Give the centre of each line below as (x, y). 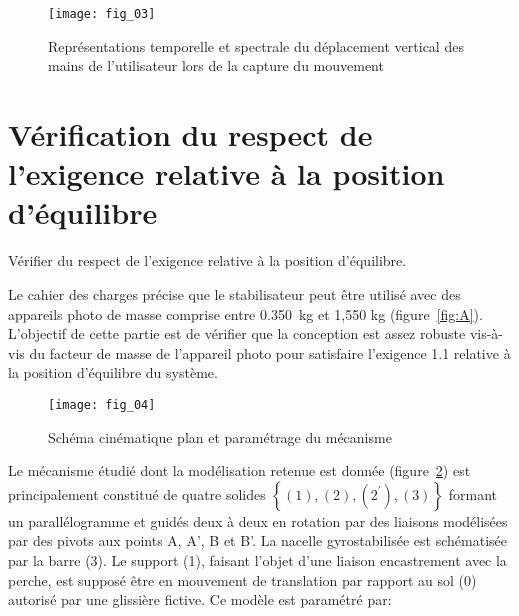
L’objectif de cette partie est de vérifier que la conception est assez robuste (237, 333)
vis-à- (486, 333)
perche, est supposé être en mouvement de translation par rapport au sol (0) (242, 579)
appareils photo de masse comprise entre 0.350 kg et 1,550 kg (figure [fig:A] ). (245, 313)
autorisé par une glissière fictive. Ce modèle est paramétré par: (200, 599)
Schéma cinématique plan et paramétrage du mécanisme (220, 436)
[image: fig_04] (102, 404)
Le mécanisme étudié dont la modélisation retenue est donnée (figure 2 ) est (239, 470)
